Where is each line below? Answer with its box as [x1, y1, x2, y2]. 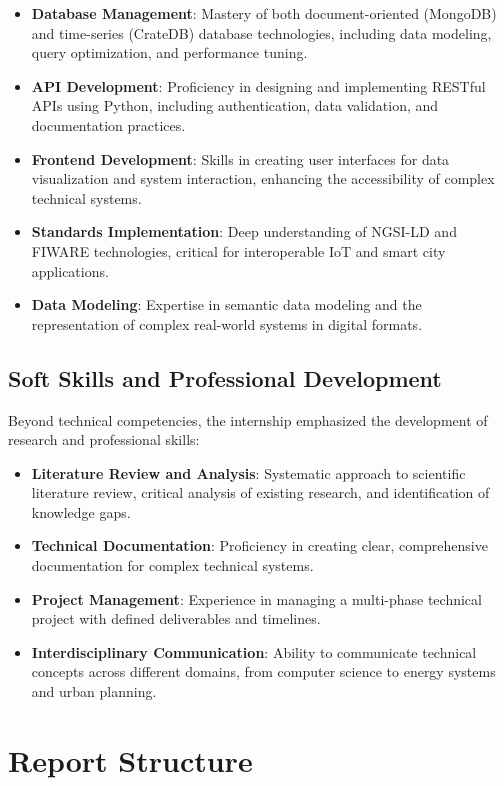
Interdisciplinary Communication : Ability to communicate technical [31, 641, 477, 662]
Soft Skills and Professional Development [8, 362, 442, 393]
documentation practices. [31, 114, 186, 135]
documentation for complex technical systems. [31, 555, 314, 576]
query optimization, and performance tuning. [31, 42, 308, 63]
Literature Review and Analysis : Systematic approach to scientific [31, 462, 466, 483]
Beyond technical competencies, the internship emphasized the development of [8, 409, 488, 430]
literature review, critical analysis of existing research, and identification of [31, 482, 490, 503]
